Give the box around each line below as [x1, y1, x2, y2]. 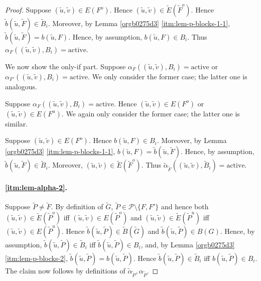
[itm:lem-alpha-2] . [5, 182, 68, 192]
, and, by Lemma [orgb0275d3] [141, 239, 235, 249]
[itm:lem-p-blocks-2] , [5, 252, 68, 263]
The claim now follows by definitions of [5, 265, 125, 275]
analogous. [5, 81, 37, 91]
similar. [5, 118, 28, 128]
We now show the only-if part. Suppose [5, 61, 126, 71]
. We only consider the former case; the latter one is [88, 71, 247, 81]
